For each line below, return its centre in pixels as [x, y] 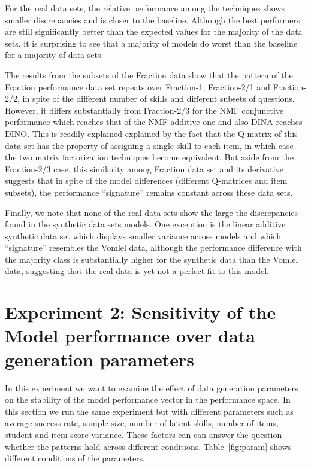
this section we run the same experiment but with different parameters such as [149, 411]
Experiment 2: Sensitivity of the [141, 312]
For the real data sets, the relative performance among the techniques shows [145, 8]
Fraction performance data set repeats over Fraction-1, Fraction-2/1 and [138, 86]
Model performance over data [130, 335]
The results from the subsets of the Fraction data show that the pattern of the [149, 75]
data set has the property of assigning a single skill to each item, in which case [149, 145]
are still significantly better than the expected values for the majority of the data [154, 31]
